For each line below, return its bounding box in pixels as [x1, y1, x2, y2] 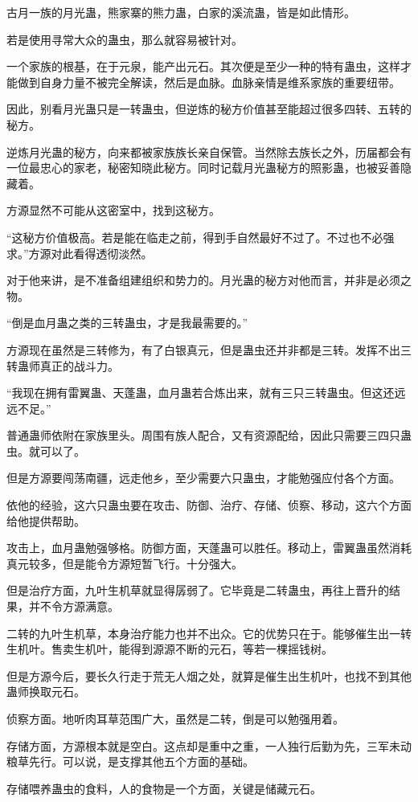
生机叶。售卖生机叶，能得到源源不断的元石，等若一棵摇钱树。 [6, 640, 333, 657]
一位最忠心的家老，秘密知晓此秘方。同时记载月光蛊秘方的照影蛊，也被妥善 [6, 159, 400, 176]
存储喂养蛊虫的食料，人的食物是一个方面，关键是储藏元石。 [6, 779, 322, 796]
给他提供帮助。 [6, 512, 85, 529]
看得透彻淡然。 [73, 244, 153, 261]
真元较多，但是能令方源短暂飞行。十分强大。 [6, 554, 243, 571]
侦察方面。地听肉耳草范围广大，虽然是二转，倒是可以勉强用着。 [6, 710, 344, 726]
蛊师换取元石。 [6, 683, 85, 700]
